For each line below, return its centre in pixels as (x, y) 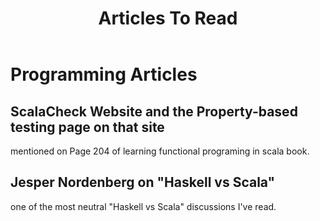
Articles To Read (168, 18)
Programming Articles (104, 74)
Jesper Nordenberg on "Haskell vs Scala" (143, 182)
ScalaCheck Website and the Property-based (154, 111)
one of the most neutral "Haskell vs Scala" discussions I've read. (143, 206)
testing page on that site (87, 127)
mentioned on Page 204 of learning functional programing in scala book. (160, 151)
